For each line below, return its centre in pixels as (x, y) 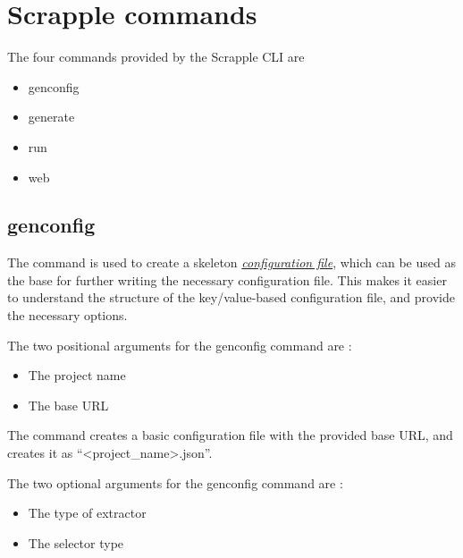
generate (51, 117)
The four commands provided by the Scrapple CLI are (156, 57)
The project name (77, 375)
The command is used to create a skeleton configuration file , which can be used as (231, 262)
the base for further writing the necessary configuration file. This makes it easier (227, 279)
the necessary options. (67, 315)
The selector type (76, 542)
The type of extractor (87, 513)
